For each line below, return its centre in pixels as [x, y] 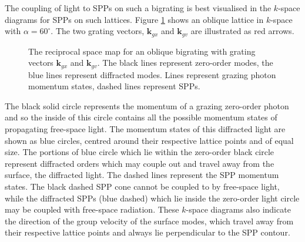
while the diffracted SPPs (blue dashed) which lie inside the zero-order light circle [152, 198]
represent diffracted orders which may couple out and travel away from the [140, 163]
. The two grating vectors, [98, 31]
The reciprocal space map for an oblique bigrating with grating [142, 51]
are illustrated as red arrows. [242, 31]
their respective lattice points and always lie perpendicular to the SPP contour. [148, 232]
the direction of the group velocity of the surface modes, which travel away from [149, 221]
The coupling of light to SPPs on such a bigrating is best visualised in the [138, 8]
